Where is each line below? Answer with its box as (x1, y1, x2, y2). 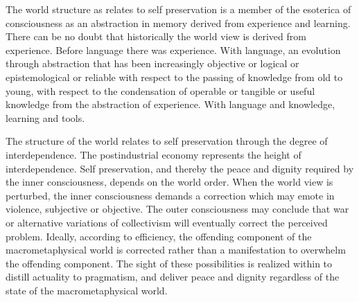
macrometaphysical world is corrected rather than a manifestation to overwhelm (6, 242, 346, 257)
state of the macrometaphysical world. (6, 283, 168, 297)
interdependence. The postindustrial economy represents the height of (6, 147, 301, 161)
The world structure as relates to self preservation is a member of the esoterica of (6, 2, 351, 16)
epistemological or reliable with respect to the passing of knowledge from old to (6, 69, 343, 84)
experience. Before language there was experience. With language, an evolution (6, 42, 341, 57)
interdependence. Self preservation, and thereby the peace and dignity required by (6, 161, 354, 175)
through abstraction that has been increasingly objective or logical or (6, 56, 299, 71)
